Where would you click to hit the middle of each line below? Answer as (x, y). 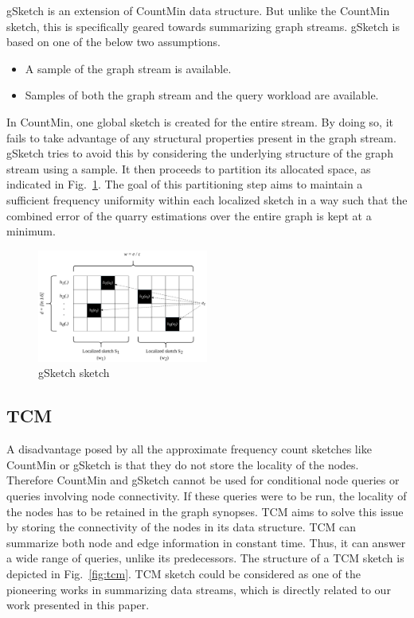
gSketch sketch (74, 373)
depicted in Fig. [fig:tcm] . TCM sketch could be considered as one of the (184, 574)
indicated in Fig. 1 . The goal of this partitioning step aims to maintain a (185, 184)
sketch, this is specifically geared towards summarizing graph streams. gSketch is (203, 26)
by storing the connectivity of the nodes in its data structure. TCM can (182, 527)
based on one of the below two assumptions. (114, 42)
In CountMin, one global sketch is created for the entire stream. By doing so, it (200, 121)
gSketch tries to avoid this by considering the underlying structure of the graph (200, 153)
